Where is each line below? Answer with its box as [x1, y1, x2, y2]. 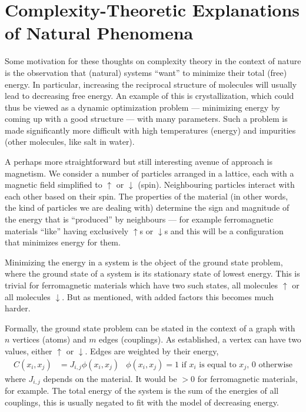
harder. [5, 302, 31, 314]
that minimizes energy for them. [5, 236, 121, 248]
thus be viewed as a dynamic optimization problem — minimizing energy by [5, 101, 280, 113]
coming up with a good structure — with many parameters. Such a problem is [5, 112, 288, 125]
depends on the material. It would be [43, 372, 177, 384]
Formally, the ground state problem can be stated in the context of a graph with [5, 321, 295, 334]
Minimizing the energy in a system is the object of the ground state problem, [5, 255, 283, 268]
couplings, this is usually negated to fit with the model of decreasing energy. [5, 396, 279, 408]
